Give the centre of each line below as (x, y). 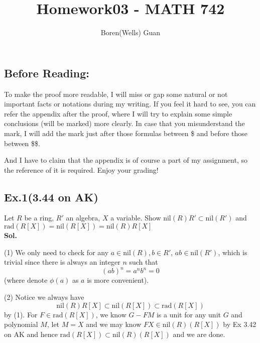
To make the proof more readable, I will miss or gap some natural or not (116, 94)
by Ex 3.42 (240, 324)
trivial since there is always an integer (62, 262)
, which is (233, 252)
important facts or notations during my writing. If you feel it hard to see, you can (130, 104)
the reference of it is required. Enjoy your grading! (81, 169)
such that (144, 262)
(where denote (26, 280)
